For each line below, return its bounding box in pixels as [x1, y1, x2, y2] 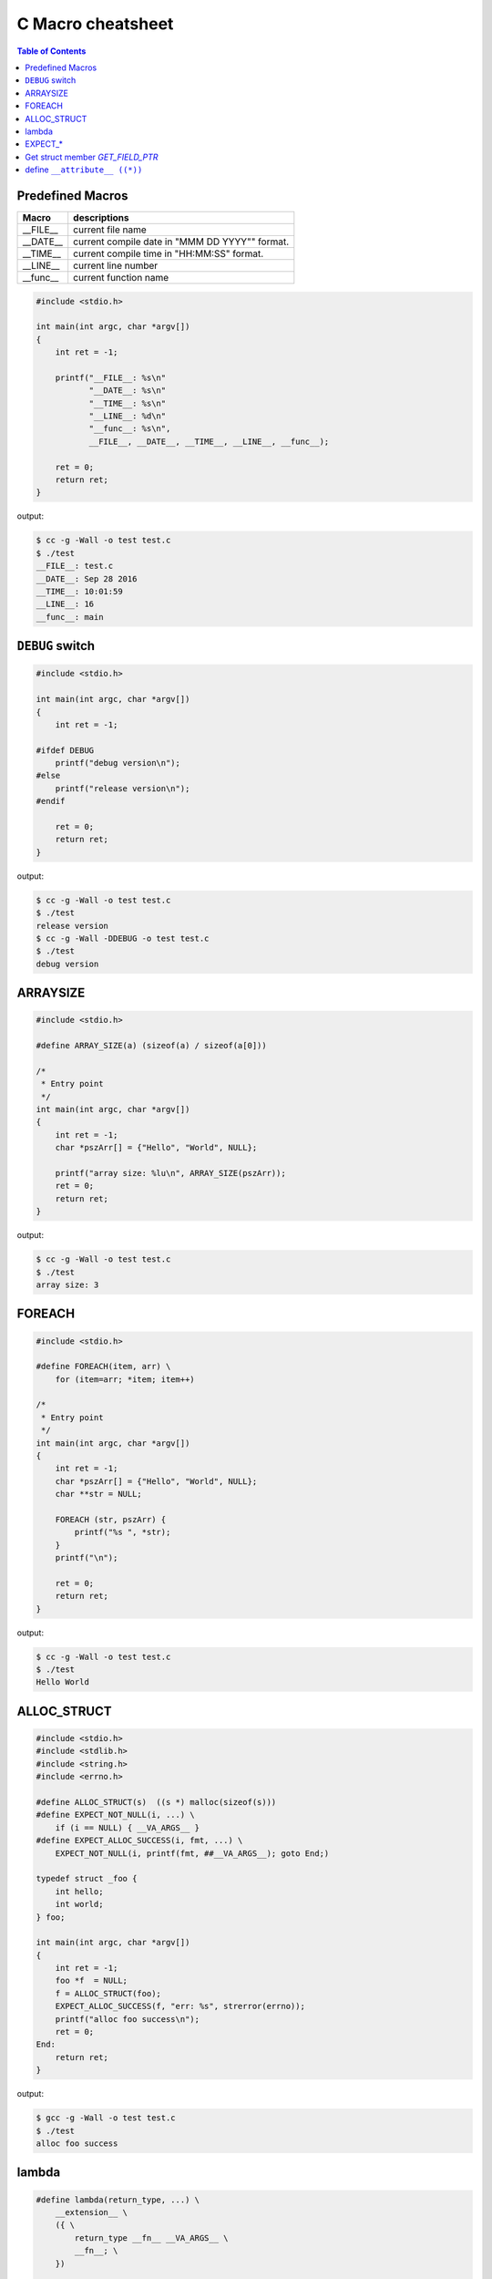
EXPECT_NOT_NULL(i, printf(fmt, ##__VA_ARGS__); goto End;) [55, 1848, 330, 1859]
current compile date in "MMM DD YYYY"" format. [73, 235, 290, 248]
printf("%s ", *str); [74, 1527, 171, 1538]
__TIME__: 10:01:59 [36, 586, 123, 596]
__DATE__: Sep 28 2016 [36, 573, 138, 583]
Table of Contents [16, 46, 87, 57]
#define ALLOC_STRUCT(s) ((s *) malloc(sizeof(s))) [36, 1797, 277, 1808]
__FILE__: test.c [36, 561, 114, 572]
